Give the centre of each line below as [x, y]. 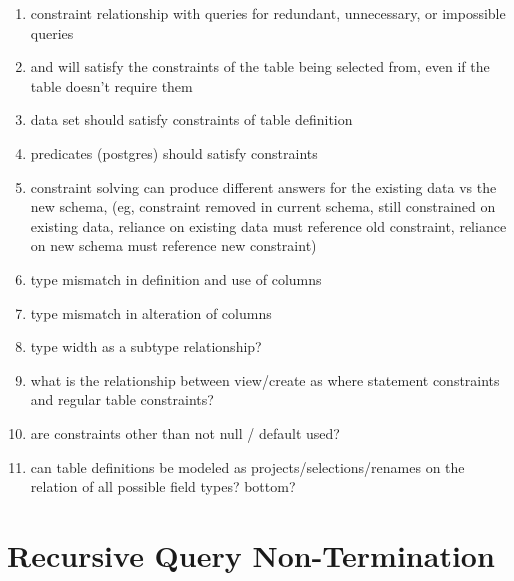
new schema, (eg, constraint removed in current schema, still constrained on [263, 206]
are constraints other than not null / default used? [185, 432]
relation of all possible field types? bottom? [163, 486]
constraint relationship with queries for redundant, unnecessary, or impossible [268, 13]
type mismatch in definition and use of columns [176, 278]
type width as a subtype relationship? [146, 346]
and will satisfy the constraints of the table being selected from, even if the [260, 66]
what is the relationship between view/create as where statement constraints [265, 379]
